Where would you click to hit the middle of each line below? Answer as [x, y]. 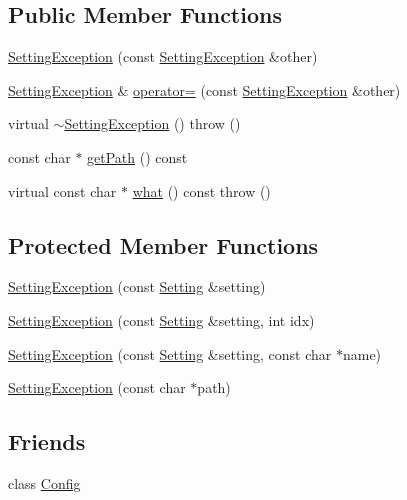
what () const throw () [201, 190]
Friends [47, 441]
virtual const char [62, 190]
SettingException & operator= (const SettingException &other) [204, 89]
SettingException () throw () [152, 123]
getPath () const [137, 156]
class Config [44, 482]
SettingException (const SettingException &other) [163, 56]
